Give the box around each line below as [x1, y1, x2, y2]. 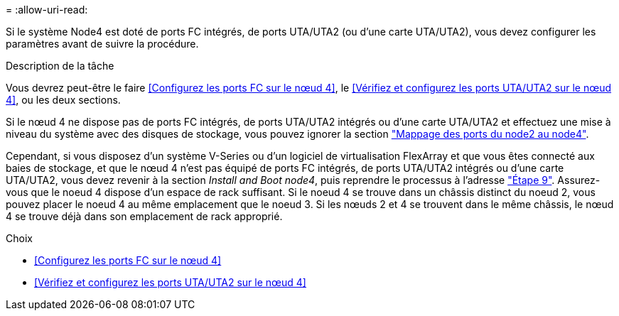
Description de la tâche [6, 60, 114, 72]
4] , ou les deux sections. [6, 94, 121, 106]
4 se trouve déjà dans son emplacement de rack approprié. [6, 210, 283, 222]
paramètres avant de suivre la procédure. [6, 38, 199, 50]
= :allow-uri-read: [6, 4, 88, 16]
